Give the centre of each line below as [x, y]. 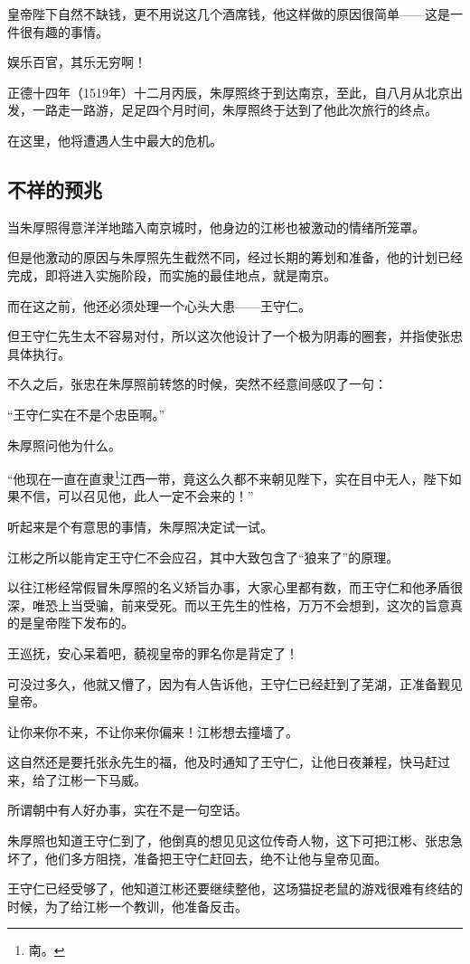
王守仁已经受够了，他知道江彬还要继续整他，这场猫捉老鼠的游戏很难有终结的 [235, 888]
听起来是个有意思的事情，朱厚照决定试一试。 [140, 526]
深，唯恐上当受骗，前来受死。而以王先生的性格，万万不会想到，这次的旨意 [229, 605]
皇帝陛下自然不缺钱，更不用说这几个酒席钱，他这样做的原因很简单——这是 [229, 14]
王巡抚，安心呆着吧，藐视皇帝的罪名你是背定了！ [153, 652]
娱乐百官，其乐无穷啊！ [77, 62]
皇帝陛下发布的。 [83, 623]
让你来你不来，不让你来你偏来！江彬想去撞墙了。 [153, 731]
